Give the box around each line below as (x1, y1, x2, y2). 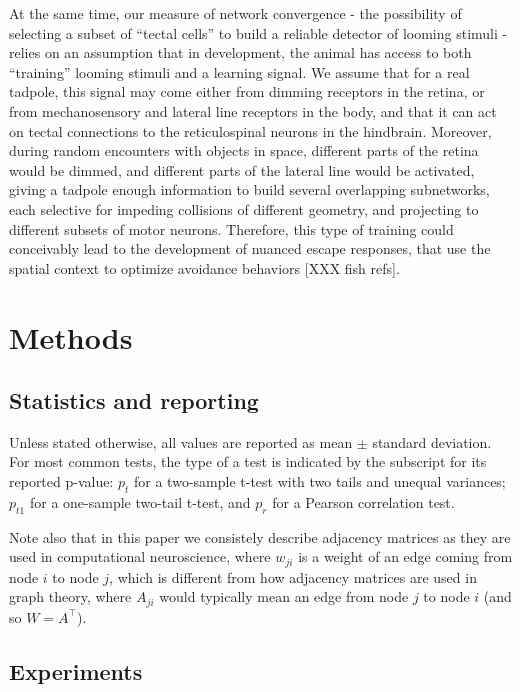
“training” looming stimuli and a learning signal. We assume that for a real (9, 61, 470, 82)
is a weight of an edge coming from (298, 546, 513, 567)
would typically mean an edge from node (159, 586, 409, 607)
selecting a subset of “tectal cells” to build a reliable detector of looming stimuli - (9, 22, 508, 43)
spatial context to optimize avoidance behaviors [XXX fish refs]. (9, 257, 400, 278)
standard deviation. (372, 431, 492, 452)
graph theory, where (9, 586, 132, 607)
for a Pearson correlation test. (272, 491, 455, 512)
